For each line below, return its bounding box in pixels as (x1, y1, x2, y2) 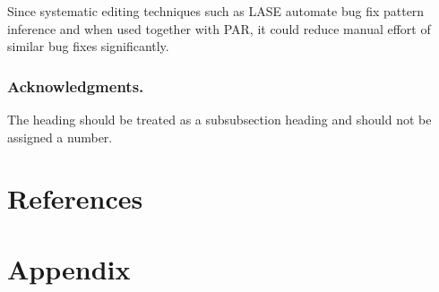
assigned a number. (7, 127, 113, 146)
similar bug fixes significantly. (7, 37, 169, 56)
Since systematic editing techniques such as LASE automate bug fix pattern (7, 2, 425, 20)
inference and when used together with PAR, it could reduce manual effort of (7, 19, 431, 38)
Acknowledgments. (7, 74, 144, 97)
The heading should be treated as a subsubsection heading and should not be (7, 110, 432, 128)
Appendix (7, 250, 131, 287)
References (7, 180, 143, 217)
